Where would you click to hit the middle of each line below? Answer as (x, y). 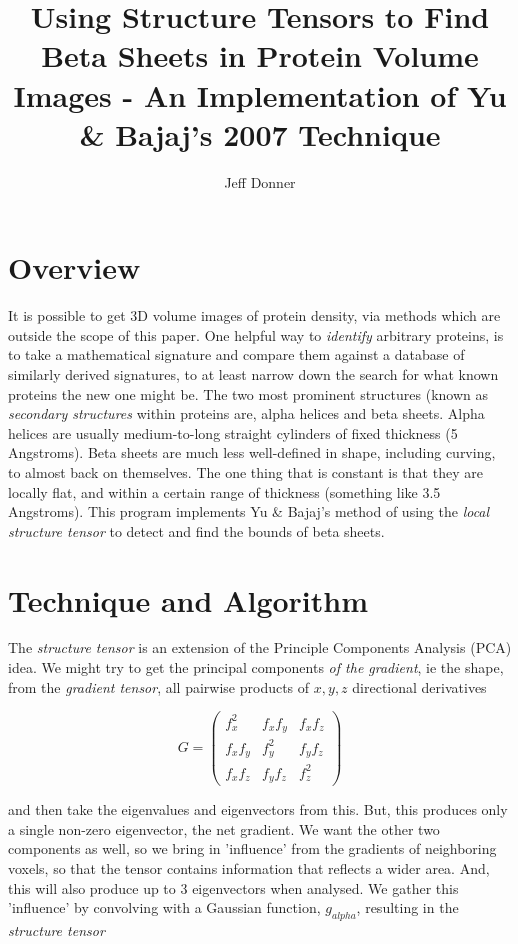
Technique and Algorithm (188, 599)
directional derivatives (419, 686)
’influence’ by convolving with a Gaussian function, (164, 907)
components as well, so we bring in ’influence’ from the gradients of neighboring (252, 848)
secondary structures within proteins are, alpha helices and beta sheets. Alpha (246, 413)
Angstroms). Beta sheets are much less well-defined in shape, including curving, (252, 452)
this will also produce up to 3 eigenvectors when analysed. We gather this (233, 887)
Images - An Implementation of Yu (260, 94)
